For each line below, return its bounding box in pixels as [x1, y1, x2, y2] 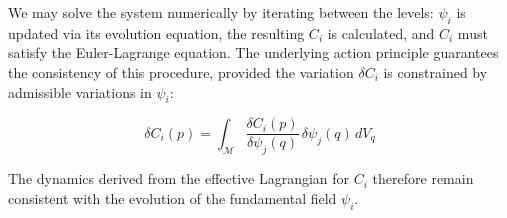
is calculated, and [327, 22, 435, 43]
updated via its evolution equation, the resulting [8, 22, 305, 43]
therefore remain [372, 168, 474, 189]
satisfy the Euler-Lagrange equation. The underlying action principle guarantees [8, 42, 499, 63]
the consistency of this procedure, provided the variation [8, 61, 354, 82]
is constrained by [383, 61, 488, 82]
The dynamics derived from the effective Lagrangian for [8, 168, 350, 189]
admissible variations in [8, 81, 152, 102]
